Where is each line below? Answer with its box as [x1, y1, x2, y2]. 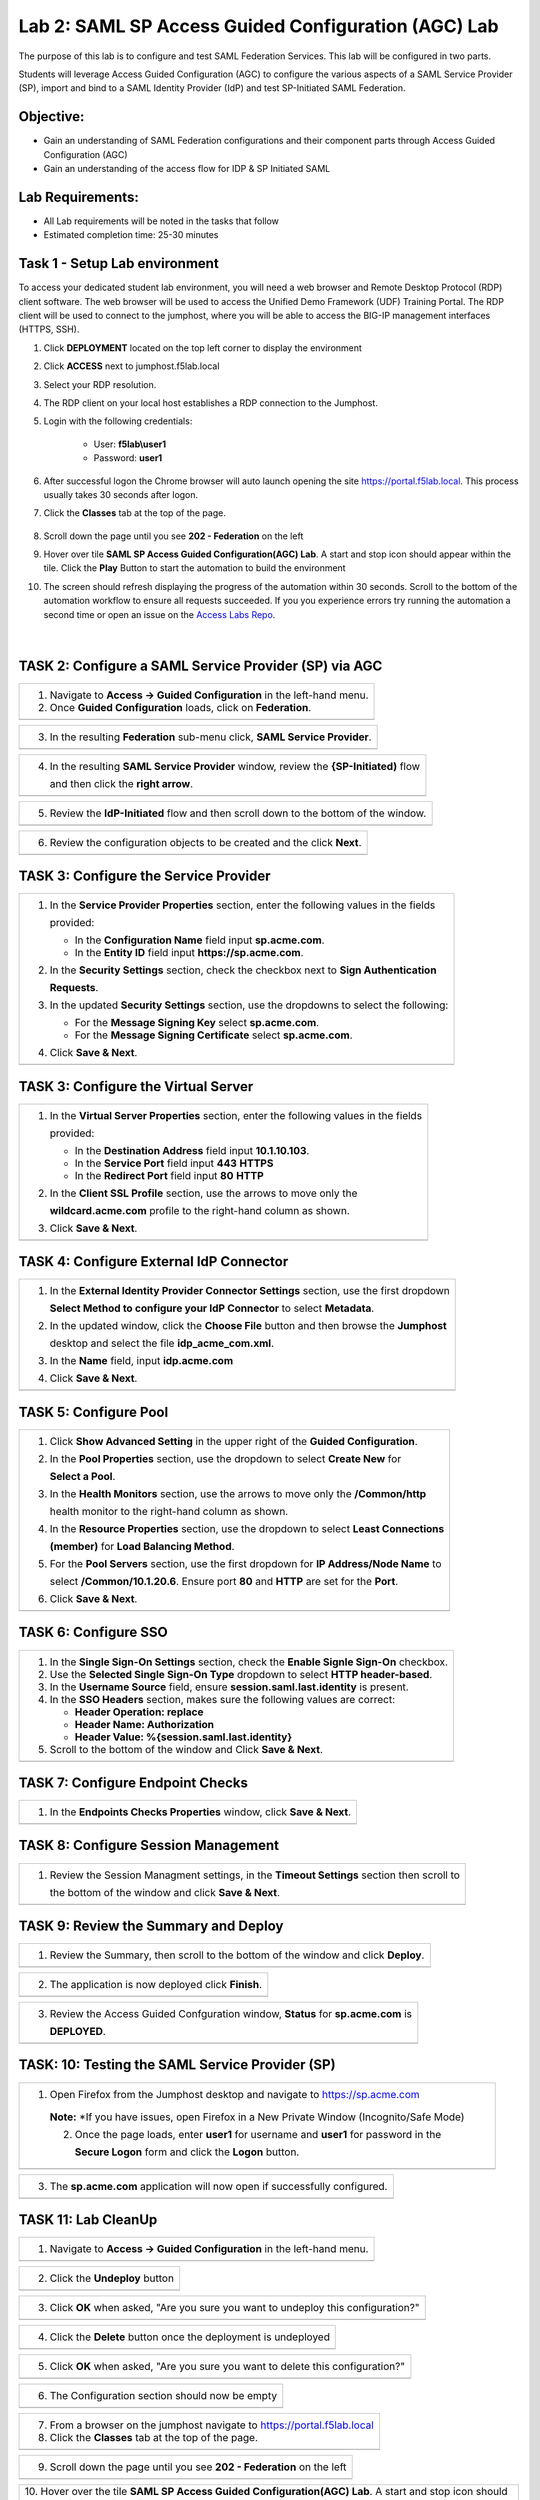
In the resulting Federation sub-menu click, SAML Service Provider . [49, 730, 372, 744]
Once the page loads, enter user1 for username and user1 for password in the [74, 2127, 442, 2141]
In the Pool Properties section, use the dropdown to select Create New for [49, 1452, 402, 1465]
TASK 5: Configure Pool [18, 1403, 169, 1420]
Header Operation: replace [74, 1705, 204, 1719]
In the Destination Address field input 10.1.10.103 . [74, 1143, 310, 1157]
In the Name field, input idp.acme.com [49, 1354, 234, 1368]
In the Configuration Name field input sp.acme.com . [74, 933, 325, 947]
